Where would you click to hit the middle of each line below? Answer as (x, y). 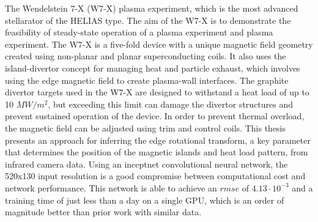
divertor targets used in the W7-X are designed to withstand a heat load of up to (157, 92)
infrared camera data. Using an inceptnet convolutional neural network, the (146, 164)
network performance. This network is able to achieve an (111, 187)
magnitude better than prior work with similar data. (103, 212)
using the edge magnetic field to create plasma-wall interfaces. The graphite (147, 80)
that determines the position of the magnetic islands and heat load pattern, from (157, 152)
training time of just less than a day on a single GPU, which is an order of (145, 200)
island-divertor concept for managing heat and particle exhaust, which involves (153, 68)
